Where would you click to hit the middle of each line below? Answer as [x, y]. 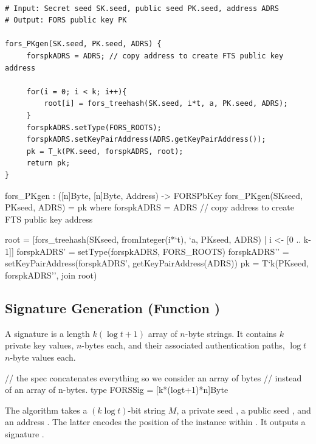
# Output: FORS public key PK [66, 20]
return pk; [48, 163]
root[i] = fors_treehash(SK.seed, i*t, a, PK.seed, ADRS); [166, 104]
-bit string [147, 410]
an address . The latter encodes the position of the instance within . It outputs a [155, 422]
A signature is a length [47, 333]
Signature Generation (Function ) [113, 308]
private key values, [39, 345]
